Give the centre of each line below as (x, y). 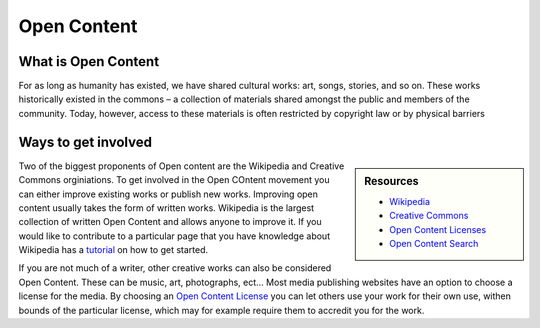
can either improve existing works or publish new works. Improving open (168, 194)
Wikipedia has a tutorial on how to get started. (113, 250)
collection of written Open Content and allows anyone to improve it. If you (170, 222)
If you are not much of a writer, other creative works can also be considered (175, 268)
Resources (391, 181)
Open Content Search (434, 244)
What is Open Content (89, 61)
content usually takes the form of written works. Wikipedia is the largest (166, 207)
